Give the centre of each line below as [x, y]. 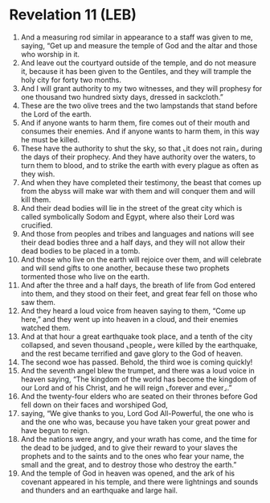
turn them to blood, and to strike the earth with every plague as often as [140, 165]
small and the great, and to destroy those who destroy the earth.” [129, 464]
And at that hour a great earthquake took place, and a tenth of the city [137, 336]
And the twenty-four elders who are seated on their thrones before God [139, 396]
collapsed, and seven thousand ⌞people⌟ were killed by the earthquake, [139, 344]
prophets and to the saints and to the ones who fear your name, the [132, 456]
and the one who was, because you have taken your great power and [135, 422]
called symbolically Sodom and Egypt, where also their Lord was [128, 216]
